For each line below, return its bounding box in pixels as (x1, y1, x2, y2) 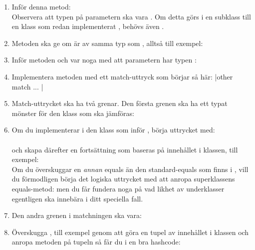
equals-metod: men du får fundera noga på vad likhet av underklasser (11, 183, 225, 193)
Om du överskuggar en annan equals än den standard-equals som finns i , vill (11, 163, 249, 174)
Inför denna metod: (11, 1, 71, 11)
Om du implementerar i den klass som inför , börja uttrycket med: (11, 124, 215, 135)
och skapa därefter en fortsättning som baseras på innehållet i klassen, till (11, 144, 238, 154)
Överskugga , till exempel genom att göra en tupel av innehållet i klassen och (11, 226, 249, 237)
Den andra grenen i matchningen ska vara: (11, 210, 142, 220)
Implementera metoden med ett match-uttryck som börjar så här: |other (11, 71, 233, 81)
